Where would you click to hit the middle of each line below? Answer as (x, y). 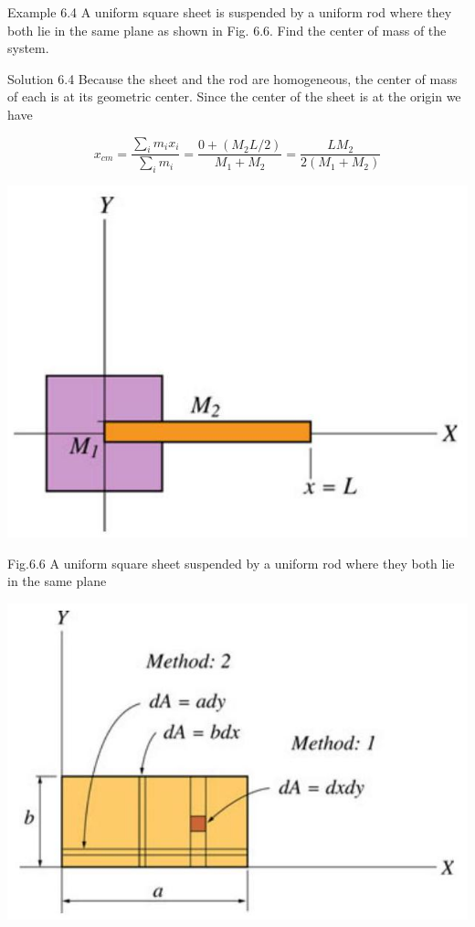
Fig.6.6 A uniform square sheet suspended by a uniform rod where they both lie (231, 563)
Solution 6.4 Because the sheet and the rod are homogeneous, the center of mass (232, 78)
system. (28, 48)
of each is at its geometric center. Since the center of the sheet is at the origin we (234, 96)
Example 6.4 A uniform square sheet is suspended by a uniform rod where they (230, 12)
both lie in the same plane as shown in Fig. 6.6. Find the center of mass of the (227, 30)
